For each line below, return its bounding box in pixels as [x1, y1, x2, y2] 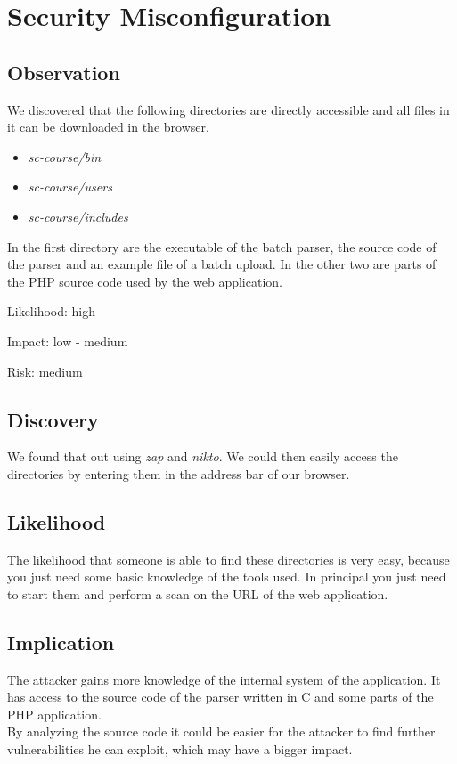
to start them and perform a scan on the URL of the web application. [7, 584, 388, 603]
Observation [7, 58, 120, 85]
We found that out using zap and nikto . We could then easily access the [7, 447, 398, 466]
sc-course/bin [28, 147, 102, 166]
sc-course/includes [28, 207, 128, 225]
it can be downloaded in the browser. [7, 118, 209, 136]
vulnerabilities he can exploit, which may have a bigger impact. [7, 740, 353, 759]
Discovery [7, 405, 99, 433]
